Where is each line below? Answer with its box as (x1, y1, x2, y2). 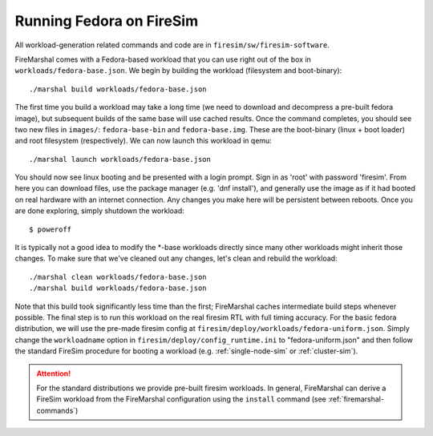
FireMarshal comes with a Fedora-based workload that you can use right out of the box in (14, 54, 312, 64)
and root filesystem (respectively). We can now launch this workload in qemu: (14, 136, 272, 146)
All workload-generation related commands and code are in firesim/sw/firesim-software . (14, 40, 330, 50)
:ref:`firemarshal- (327, 394, 385, 404)
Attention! (36, 369, 71, 378)
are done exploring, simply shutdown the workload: (14, 206, 184, 216)
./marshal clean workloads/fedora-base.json (29, 272, 208, 281)
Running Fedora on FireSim (14, 12, 199, 30)
